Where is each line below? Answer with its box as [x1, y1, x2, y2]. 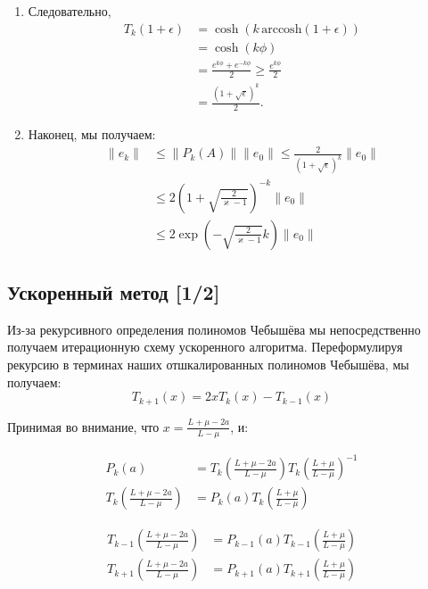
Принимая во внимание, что [7, 417, 160, 436]
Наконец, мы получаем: [28, 125, 156, 144]
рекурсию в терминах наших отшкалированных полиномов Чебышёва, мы [7, 355, 409, 374]
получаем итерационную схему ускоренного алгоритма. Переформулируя [7, 337, 403, 356]
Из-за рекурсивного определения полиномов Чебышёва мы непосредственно [7, 319, 421, 338]
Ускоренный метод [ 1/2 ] [7, 278, 220, 306]
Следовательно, [28, 2, 111, 20]
